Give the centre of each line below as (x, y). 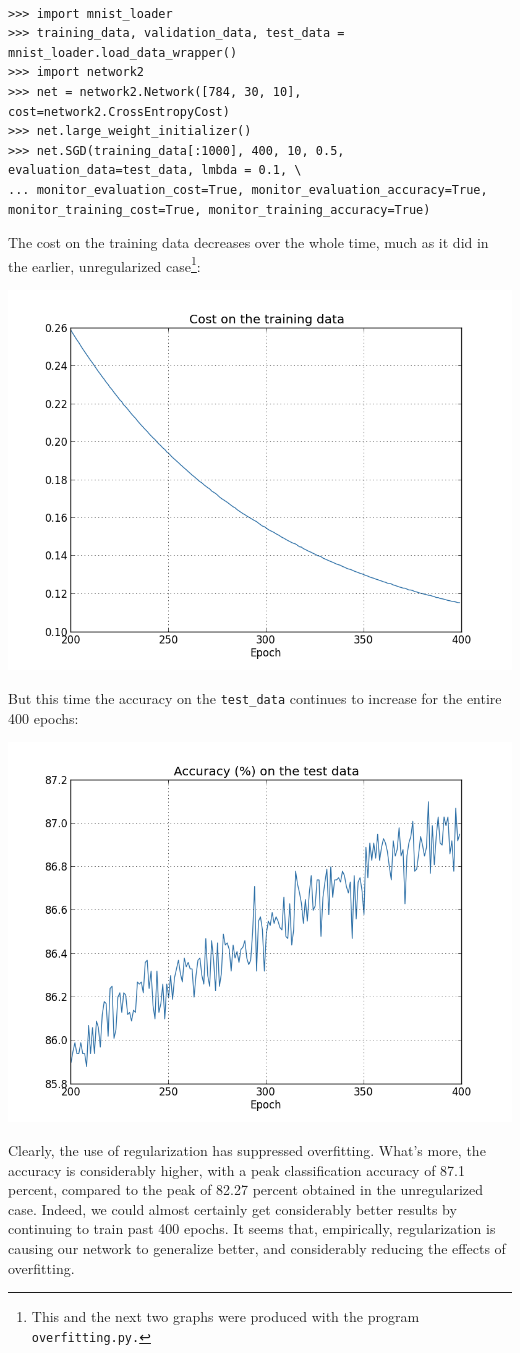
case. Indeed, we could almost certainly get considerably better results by (232, 1208)
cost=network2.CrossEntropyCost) (119, 111)
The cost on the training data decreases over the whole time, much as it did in (248, 242)
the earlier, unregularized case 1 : (104, 264)
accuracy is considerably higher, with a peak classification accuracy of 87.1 (237, 1169)
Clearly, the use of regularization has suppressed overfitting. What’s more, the (247, 1150)
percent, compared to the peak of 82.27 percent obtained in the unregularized (246, 1189)
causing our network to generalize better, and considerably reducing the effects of (257, 1248)
